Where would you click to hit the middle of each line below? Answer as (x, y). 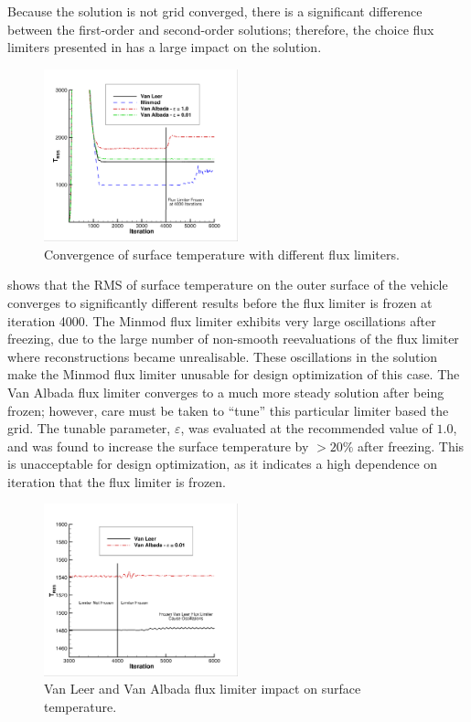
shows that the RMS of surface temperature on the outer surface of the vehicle (228, 285)
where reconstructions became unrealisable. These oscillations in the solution (223, 356)
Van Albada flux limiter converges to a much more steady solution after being (226, 392)
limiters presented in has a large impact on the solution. (165, 47)
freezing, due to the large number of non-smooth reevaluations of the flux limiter (233, 339)
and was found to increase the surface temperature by (158, 446)
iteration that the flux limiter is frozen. (117, 481)
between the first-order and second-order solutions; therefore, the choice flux (221, 29)
